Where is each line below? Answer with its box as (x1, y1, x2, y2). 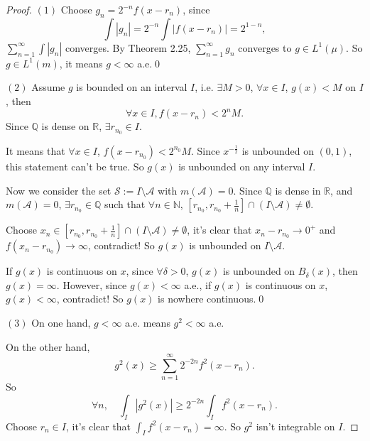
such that (104, 197, 146, 212)
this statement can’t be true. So (6, 158, 144, 173)
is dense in (275, 183, 321, 197)
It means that (6, 143, 65, 158)
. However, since (56, 277, 127, 292)
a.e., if (184, 277, 212, 292)
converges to (238, 40, 292, 55)
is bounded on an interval (76, 80, 187, 94)
